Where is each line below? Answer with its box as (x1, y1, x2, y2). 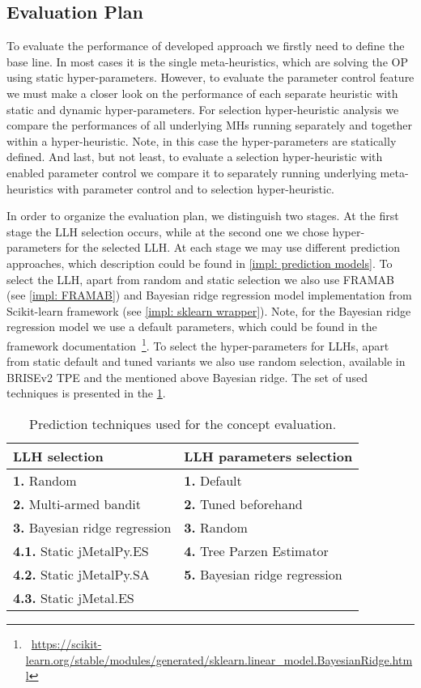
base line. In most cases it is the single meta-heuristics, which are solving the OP (6, 53, 408, 70)
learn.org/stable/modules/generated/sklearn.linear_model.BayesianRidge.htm (25, 651, 413, 668)
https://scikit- (31, 635, 102, 652)
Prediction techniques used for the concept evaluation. (28, 414, 337, 433)
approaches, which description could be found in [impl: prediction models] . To (6, 254, 393, 271)
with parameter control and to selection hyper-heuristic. (57, 180, 334, 197)
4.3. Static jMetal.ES (13, 588, 134, 607)
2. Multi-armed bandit (13, 494, 141, 513)
